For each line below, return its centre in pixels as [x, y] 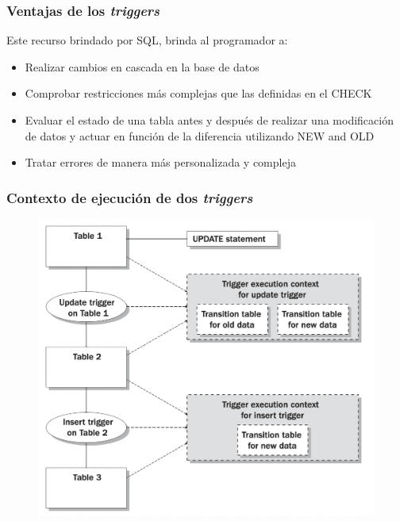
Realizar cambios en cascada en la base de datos [142, 66]
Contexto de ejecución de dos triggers [130, 197]
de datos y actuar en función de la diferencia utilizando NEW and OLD [200, 135]
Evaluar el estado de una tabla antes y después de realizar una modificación [209, 120]
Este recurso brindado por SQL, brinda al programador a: [147, 40]
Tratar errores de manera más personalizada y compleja [160, 162]
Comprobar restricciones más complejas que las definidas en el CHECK [198, 93]
